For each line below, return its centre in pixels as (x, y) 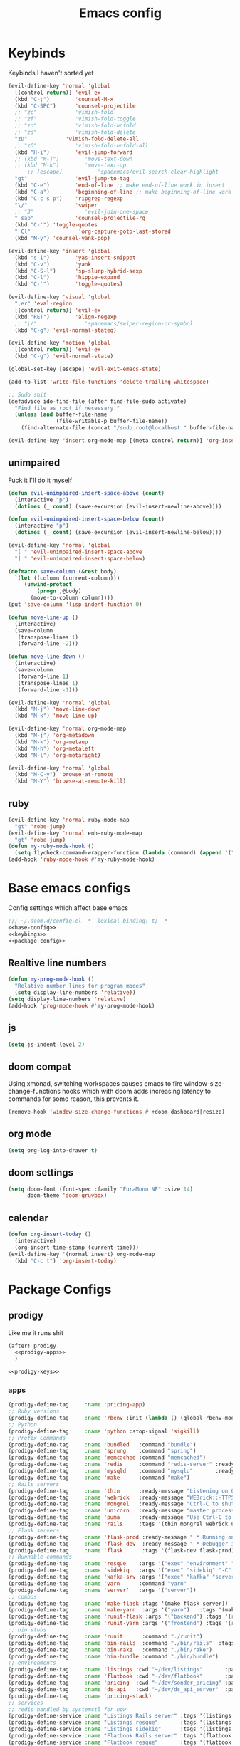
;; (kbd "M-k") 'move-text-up (71, 165)
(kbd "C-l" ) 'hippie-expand (67, 278)
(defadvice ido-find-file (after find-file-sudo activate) (98, 401)
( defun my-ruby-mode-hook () (51, 846)
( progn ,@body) (59, 591)
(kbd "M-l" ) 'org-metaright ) (58, 755)
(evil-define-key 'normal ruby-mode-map (69, 820)
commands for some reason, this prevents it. (74, 1099)
